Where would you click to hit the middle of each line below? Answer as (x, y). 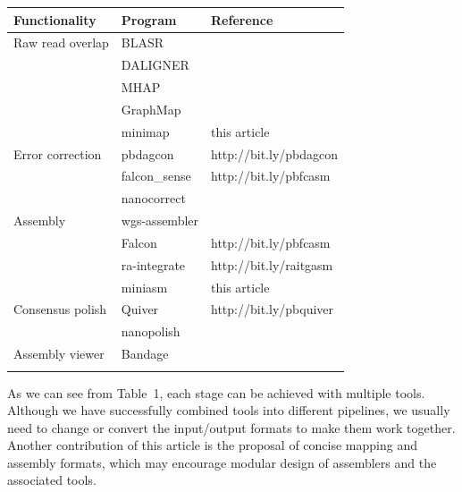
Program (149, 19)
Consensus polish (60, 309)
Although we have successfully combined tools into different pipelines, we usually (229, 410)
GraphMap (151, 109)
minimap (145, 131)
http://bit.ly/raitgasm (272, 264)
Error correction (58, 153)
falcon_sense (156, 176)
